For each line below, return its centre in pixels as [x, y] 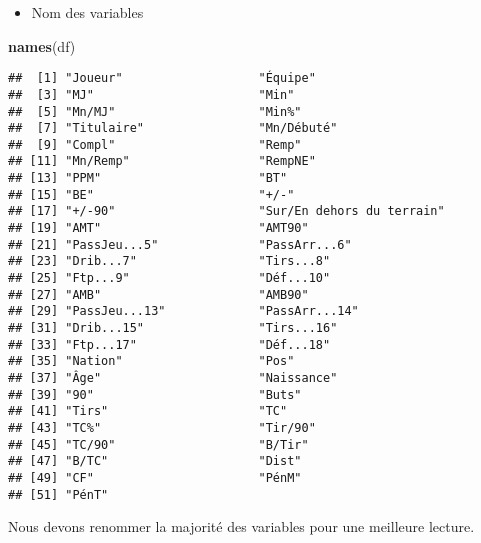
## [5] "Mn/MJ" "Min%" [155, 111]
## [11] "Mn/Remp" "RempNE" [162, 161]
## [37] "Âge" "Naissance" [173, 378]
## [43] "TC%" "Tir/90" [162, 427]
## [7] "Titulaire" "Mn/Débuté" [173, 128]
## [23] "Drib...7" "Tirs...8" [169, 261]
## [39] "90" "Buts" [155, 394]
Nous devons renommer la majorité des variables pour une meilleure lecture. [241, 526]
